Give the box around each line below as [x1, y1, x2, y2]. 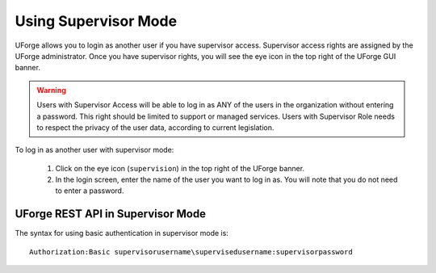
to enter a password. [55, 186, 124, 195]
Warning [36, 85, 66, 94]
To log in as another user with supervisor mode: [15, 145, 174, 155]
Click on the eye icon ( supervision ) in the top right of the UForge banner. [55, 163, 305, 173]
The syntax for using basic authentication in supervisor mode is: [15, 229, 229, 238]
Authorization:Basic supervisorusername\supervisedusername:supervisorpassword [29, 247, 353, 256]
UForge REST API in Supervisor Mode [15, 207, 206, 221]
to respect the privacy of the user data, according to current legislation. [36, 122, 275, 132]
